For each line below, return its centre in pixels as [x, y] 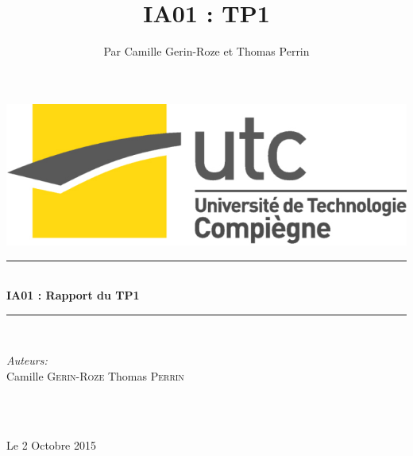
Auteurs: [27, 360]
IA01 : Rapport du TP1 [73, 295]
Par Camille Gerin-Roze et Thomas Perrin [206, 51]
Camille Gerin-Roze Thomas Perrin [95, 375]
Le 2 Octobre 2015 [51, 444]
